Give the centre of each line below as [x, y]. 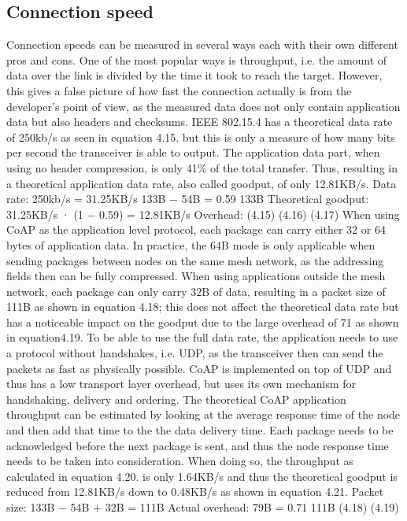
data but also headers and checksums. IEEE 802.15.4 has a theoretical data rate [200, 122]
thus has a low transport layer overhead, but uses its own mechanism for [181, 384]
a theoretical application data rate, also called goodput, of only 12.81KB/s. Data [202, 183]
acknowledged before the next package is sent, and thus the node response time [198, 445]
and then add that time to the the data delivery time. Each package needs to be [200, 430]
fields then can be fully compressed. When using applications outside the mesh [196, 276]
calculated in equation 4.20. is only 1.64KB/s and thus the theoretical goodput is [202, 476]
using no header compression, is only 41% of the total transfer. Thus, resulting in [202, 167]
